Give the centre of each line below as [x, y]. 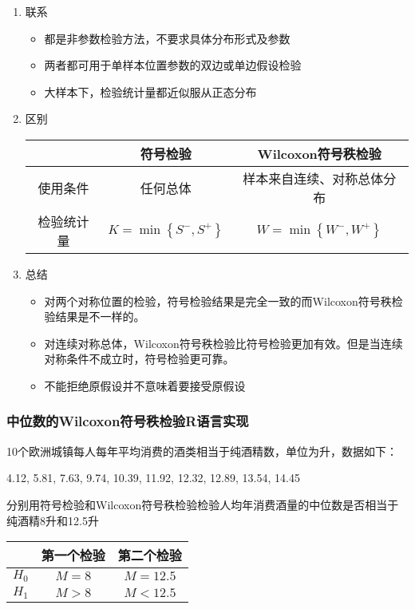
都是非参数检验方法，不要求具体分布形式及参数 [167, 38]
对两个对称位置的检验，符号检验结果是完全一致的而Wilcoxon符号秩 [218, 301]
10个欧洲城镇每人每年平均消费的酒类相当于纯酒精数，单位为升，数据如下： [202, 451]
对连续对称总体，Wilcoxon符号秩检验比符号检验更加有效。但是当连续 [223, 343]
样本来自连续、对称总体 [313, 178]
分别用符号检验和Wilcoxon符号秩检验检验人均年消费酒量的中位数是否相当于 [203, 504]
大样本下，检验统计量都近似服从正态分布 [150, 91]
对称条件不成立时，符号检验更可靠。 [139, 359]
